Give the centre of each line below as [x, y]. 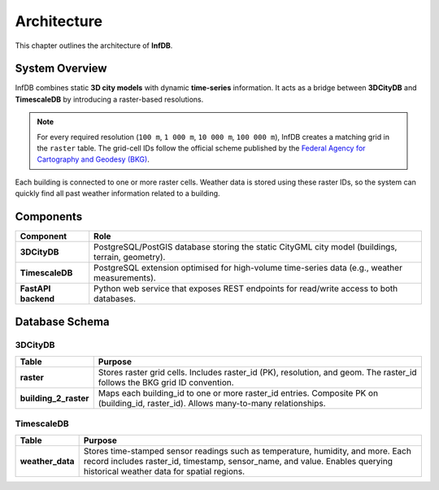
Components [49, 217]
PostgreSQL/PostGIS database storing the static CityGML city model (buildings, [246, 247]
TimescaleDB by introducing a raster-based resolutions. [109, 99]
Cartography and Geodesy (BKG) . [93, 159]
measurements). [125, 278]
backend [37, 299]
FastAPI [35, 288]
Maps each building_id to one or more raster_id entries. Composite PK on [238, 392]
